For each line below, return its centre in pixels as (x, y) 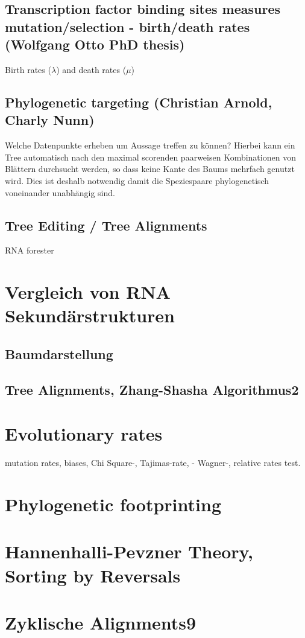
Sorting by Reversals (93, 575)
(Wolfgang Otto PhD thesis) (95, 44)
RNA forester (30, 250)
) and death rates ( (91, 69)
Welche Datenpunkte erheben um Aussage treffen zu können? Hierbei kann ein (150, 145)
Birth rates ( (28, 69)
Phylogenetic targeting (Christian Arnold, (139, 102)
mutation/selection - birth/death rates (127, 26)
